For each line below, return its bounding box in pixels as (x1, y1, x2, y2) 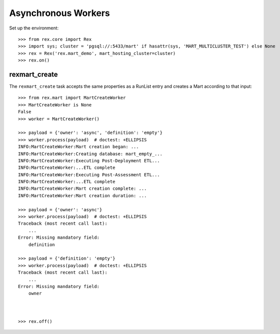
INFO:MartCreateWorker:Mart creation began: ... (18, 144, 139, 150)
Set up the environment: (9, 25, 59, 31)
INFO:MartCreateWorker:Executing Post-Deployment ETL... (18, 158, 160, 163)
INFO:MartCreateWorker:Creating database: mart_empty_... (18, 151, 163, 157)
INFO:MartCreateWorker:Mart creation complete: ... (18, 186, 147, 192)
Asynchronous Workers (9, 7, 110, 18)
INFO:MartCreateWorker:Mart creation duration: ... (18, 193, 147, 198)
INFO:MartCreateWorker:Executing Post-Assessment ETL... (18, 172, 160, 177)
